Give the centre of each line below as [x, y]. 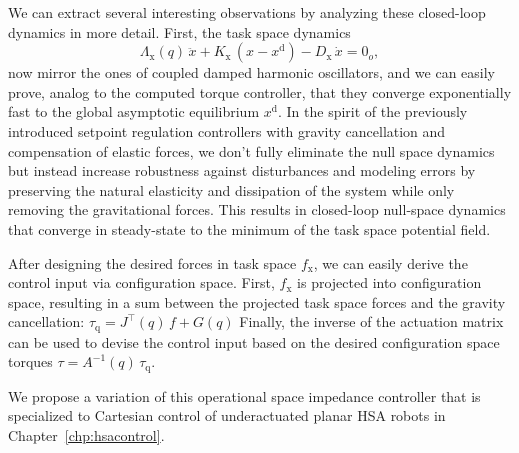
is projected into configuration [389, 282]
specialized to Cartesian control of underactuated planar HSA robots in [227, 415]
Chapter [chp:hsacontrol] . [86, 435]
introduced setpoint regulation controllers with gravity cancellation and [227, 130]
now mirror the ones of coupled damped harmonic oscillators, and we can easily [251, 72]
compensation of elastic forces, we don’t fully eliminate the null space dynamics [251, 150]
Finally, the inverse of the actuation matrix [371, 321]
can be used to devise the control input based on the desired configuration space [254, 341]
